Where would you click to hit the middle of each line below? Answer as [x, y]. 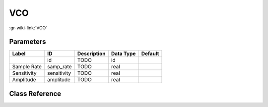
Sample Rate [27, 67]
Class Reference [35, 93]
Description [91, 53]
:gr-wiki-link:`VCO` [28, 28]
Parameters [28, 42]
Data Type [123, 53]
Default [150, 53]
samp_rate [60, 67]
